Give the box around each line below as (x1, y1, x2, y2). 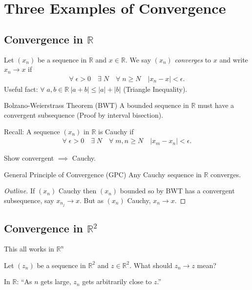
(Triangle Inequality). (123, 83, 188, 94)
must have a (198, 100, 234, 110)
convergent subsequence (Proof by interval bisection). (4, 109, 164, 120)
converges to (174, 54, 211, 64)
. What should (129, 260, 172, 270)
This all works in (4, 244, 54, 254)
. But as (80, 195, 104, 205)
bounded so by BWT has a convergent (120, 186, 235, 196)
